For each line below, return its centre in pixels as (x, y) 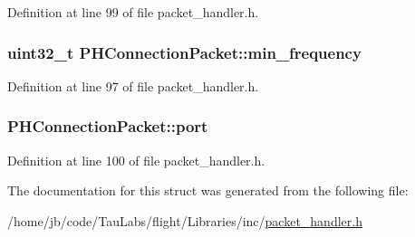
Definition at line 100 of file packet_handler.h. (136, 160)
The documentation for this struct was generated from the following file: (208, 190)
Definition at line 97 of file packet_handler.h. (133, 85)
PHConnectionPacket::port (108, 126)
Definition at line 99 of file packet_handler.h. (133, 12)
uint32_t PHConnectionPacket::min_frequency (184, 52)
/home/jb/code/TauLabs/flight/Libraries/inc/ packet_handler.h (185, 220)
